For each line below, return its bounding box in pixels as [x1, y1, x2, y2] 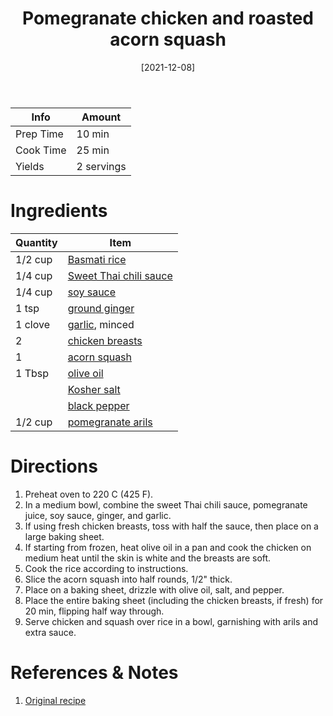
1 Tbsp [15, 366, 50, 380]
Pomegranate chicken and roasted [22, 7, 314, 30]
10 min [76, 127, 110, 141]
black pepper [67, 398, 130, 412]
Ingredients [10, 200, 108, 222]
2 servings [76, 159, 127, 173]
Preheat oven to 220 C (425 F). [24, 488, 154, 500]
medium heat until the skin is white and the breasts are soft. [24, 552, 272, 564]
